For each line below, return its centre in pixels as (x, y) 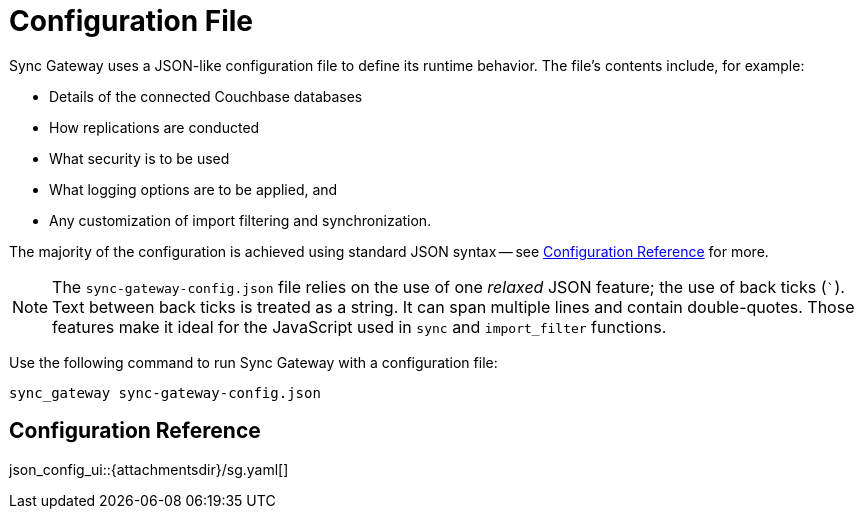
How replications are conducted (154, 127)
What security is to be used (139, 158)
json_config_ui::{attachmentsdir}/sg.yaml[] (149, 469)
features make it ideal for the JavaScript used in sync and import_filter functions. (359, 326)
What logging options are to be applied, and (193, 189)
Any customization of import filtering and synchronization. (240, 220)
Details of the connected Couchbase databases (206, 96)
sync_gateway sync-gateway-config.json (165, 392)
